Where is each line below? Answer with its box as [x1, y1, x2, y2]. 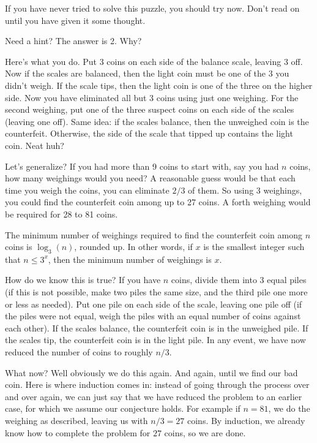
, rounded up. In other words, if [74, 240, 193, 253]
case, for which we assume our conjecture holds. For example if [5, 402, 241, 415]
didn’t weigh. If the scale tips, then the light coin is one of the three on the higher [5, 78, 313, 91]
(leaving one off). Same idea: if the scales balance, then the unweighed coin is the [5, 115, 309, 127]
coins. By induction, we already [187, 414, 305, 427]
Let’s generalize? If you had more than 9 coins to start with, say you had [5, 159, 279, 172]
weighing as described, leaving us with [5, 414, 148, 427]
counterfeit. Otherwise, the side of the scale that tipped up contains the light [5, 127, 293, 140]
